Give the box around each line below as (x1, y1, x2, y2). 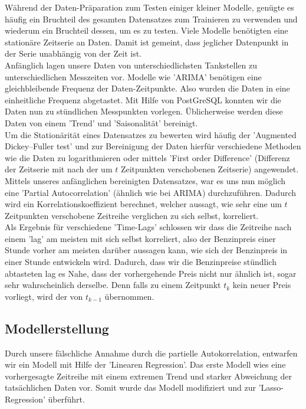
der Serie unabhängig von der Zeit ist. (5, 47, 142, 60)
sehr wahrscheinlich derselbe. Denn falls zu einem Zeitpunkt (5, 279, 221, 291)
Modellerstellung (5, 319, 109, 337)
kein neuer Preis (232, 279, 291, 291)
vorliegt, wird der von (5, 290, 83, 302)
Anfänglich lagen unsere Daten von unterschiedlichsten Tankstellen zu (5, 58, 257, 71)
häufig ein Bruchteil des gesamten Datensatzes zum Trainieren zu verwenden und (5, 12, 298, 25)
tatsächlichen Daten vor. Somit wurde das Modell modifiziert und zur (5, 381, 256, 394)
